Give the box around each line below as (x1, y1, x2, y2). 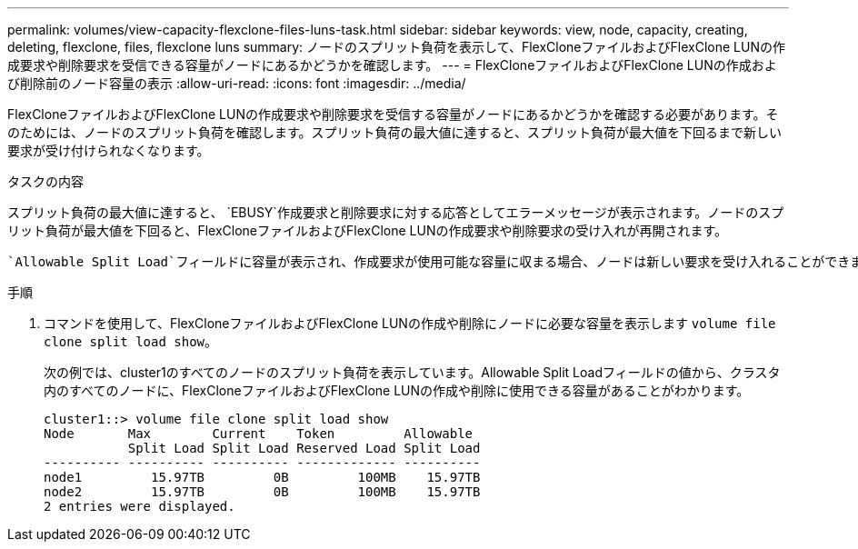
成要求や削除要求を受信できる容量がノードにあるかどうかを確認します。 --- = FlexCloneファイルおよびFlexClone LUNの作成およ (7, 57, 777, 73)
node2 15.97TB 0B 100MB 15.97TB (44, 484, 481, 499)
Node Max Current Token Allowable (44, 426, 474, 441)
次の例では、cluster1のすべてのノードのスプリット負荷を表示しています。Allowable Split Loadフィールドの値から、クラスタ (44, 364, 781, 380)
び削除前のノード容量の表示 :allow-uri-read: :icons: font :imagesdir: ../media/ (7, 75, 466, 91)
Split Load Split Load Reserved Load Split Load (127, 441, 481, 455)
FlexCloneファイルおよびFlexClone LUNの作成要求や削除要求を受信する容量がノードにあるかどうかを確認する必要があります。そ (7, 106, 779, 122)
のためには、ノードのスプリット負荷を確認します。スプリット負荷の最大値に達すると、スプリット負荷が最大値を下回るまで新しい (7, 125, 783, 140)
